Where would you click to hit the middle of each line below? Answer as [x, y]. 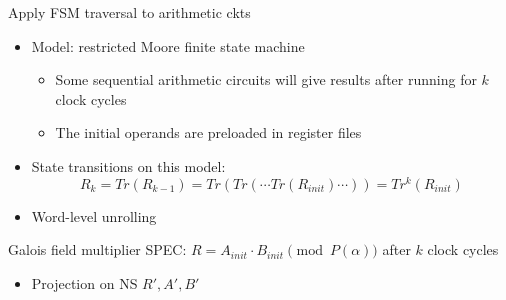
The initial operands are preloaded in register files [208, 132]
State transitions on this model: [128, 165]
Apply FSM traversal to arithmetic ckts [129, 12]
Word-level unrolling [94, 215]
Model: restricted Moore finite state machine [168, 45]
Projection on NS [84, 282]
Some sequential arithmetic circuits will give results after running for [266, 79]
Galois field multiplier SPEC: [97, 249]
